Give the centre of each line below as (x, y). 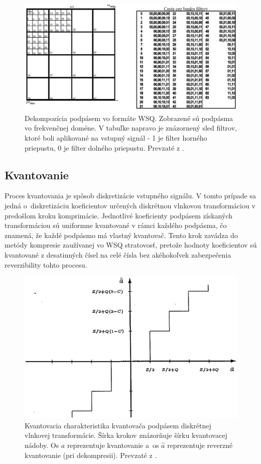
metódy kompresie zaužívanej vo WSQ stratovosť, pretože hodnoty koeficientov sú (131, 245)
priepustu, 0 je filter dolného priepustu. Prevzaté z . (104, 147)
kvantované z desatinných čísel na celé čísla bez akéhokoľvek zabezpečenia (118, 254)
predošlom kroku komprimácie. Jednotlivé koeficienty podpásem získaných (118, 215)
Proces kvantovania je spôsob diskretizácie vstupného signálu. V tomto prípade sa (130, 196)
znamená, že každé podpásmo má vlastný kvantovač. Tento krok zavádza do (121, 235)
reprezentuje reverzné (200, 445)
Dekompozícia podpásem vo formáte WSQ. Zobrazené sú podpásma (129, 118)
